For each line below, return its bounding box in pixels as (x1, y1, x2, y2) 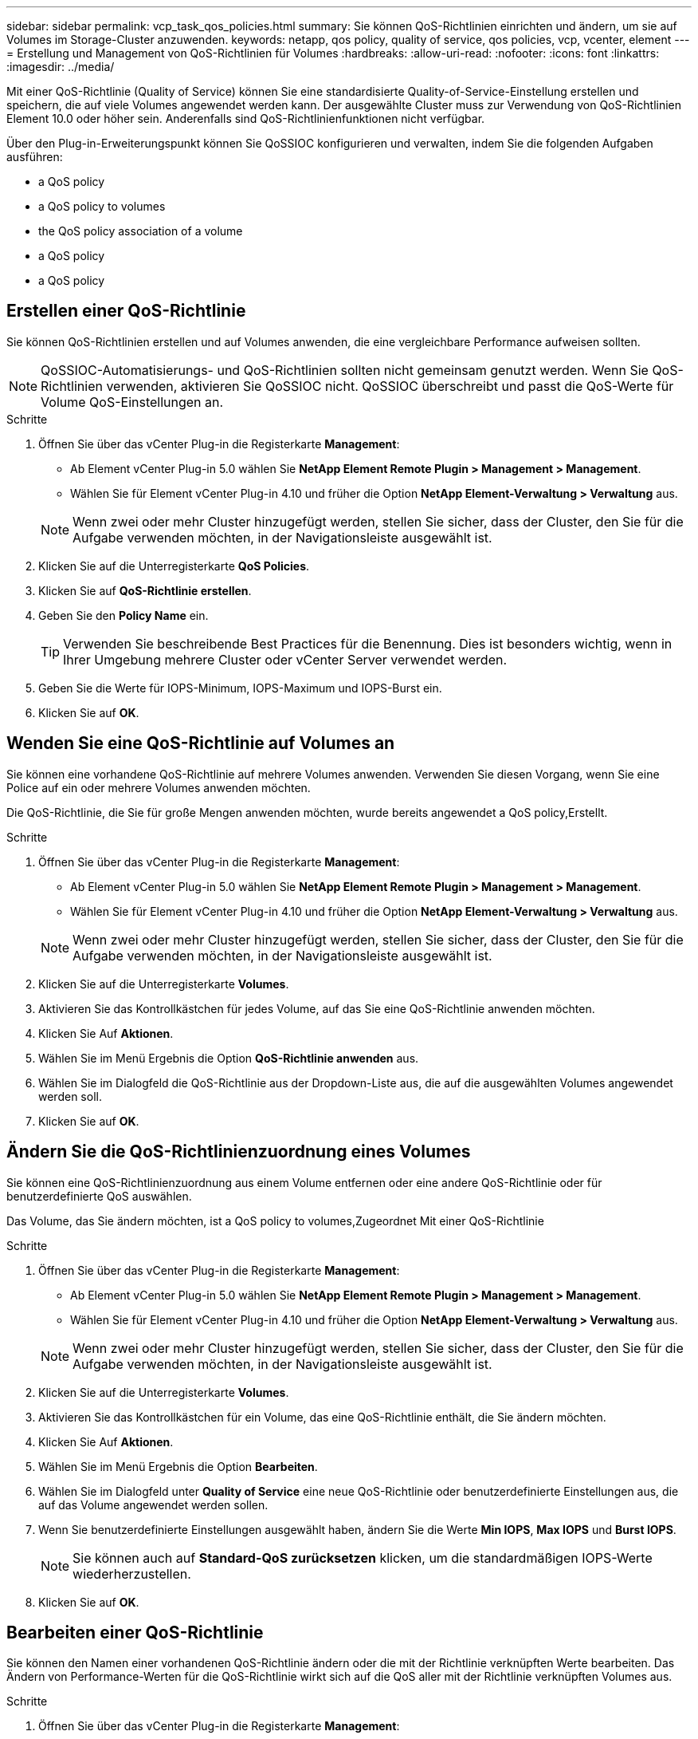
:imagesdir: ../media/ (6, 60, 115, 73)
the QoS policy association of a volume (38, 224, 243, 238)
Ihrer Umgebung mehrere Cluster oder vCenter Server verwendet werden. (63, 651, 508, 668)
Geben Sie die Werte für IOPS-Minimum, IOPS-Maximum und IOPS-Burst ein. (38, 680, 442, 695)
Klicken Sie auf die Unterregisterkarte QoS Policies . (38, 558, 310, 573)
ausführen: (6, 150, 63, 164)
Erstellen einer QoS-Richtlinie (6, 301, 246, 321)
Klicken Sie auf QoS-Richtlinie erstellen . (38, 583, 252, 597)
